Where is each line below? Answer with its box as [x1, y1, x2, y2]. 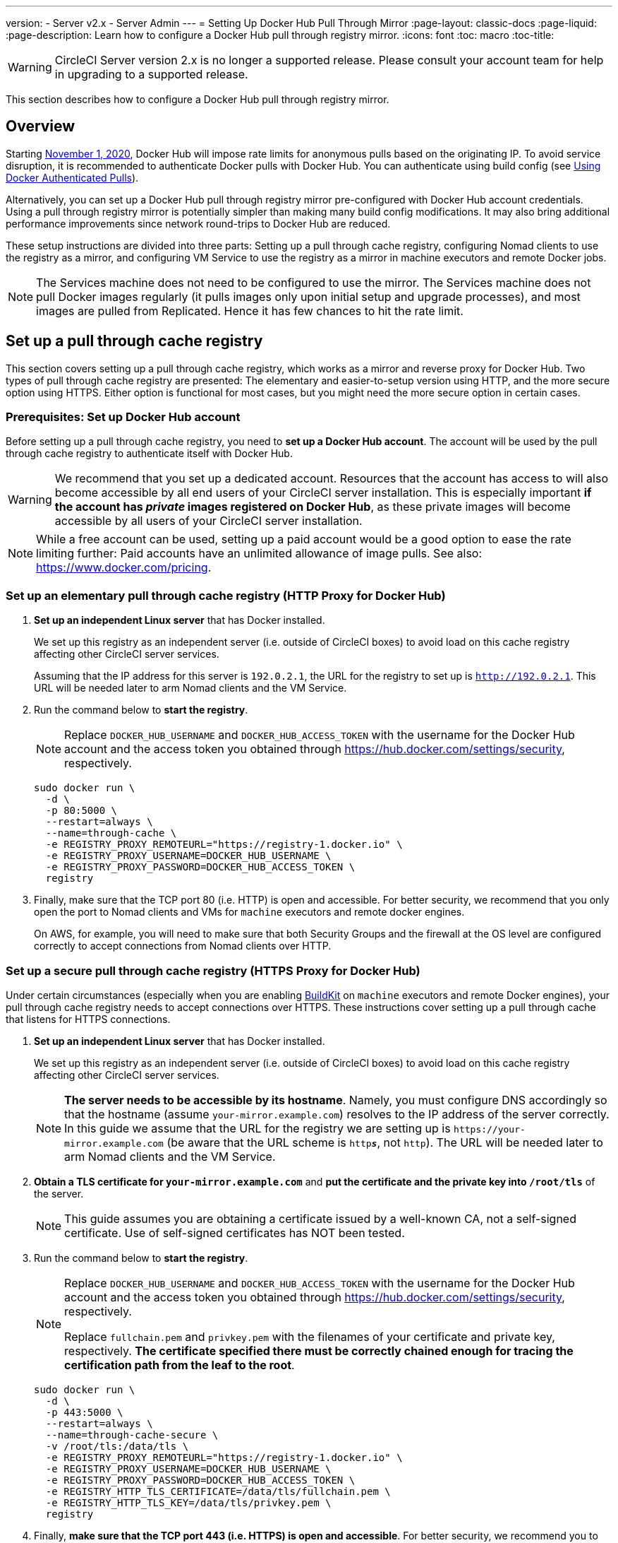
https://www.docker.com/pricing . [36, 560, 212, 575]
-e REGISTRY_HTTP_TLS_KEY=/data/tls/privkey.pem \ [45, 1496, 332, 1508]
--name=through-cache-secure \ [45, 1429, 219, 1441]
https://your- [454, 1123, 526, 1135]
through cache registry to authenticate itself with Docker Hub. [6, 447, 293, 460]
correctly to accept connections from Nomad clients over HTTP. [34, 940, 332, 952]
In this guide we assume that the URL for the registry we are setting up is [64, 1121, 451, 1135]
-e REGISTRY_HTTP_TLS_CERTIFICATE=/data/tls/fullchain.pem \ [45, 1485, 391, 1497]
